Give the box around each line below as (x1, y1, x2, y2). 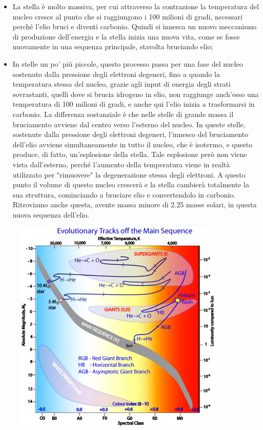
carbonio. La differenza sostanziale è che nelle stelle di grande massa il (12, 108, 234, 119)
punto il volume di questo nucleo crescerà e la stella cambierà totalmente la (12, 179, 249, 190)
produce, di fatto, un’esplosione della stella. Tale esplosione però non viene (12, 149, 247, 160)
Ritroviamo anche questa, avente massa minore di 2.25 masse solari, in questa (12, 199, 257, 210)
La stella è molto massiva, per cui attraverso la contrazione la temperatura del (12, 1, 259, 11)
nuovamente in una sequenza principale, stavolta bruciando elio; (12, 41, 213, 52)
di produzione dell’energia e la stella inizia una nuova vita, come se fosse (12, 31, 240, 42)
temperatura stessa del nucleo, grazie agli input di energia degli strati (12, 79, 231, 89)
